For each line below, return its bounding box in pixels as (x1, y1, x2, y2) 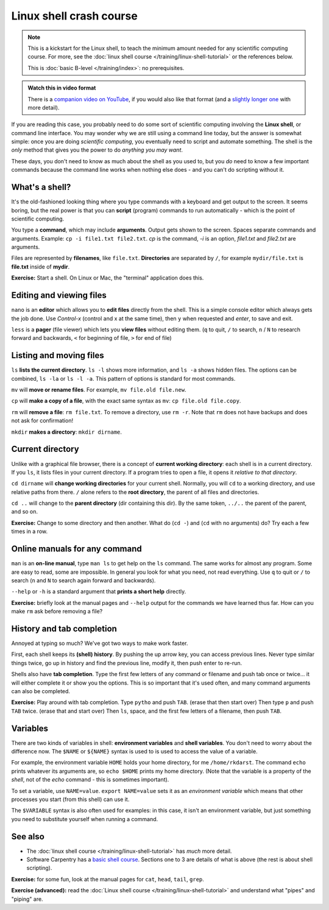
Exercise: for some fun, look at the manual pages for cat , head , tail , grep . (11, 875, 204, 883)
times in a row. (11, 527, 48, 535)
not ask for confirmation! (11, 417, 73, 425)
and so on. (11, 508, 38, 515)
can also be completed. (11, 687, 70, 694)
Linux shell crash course (11, 9, 138, 23)
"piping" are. (11, 895, 43, 903)
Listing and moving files (11, 350, 104, 361)
